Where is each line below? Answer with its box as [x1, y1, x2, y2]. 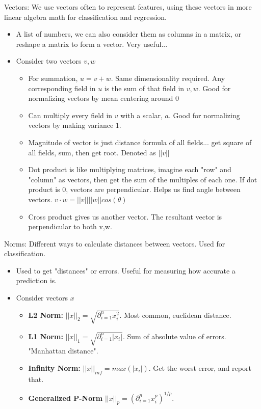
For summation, [28, 72, 78, 83]
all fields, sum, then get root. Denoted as [28, 147, 156, 157]
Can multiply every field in [28, 110, 113, 120]
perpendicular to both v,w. [28, 221, 112, 232]
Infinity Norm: [28, 362, 81, 373]
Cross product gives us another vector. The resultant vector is [28, 211, 222, 222]
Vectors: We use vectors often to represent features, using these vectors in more [4, 2, 252, 12]
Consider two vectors [16, 56, 82, 66]
